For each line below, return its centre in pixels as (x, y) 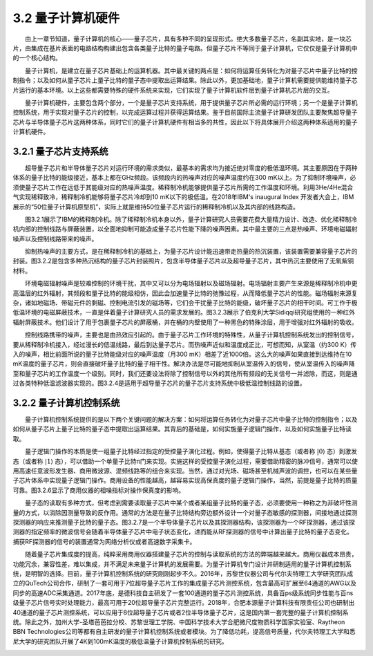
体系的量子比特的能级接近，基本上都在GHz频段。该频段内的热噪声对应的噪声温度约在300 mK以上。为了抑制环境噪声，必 (184, 178)
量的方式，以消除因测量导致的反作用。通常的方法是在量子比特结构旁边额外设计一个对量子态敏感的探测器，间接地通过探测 (185, 512)
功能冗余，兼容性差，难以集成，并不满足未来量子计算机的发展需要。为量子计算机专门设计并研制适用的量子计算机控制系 (182, 564)
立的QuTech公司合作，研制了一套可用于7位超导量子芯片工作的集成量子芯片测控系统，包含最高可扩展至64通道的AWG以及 (185, 583)
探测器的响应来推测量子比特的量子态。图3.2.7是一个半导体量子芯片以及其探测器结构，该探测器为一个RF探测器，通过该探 (184, 522)
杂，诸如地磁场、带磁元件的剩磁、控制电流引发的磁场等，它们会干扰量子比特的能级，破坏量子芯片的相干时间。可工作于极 (185, 303)
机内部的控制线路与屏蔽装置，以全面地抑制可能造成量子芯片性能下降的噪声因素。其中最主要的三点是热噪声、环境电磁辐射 (185, 229)
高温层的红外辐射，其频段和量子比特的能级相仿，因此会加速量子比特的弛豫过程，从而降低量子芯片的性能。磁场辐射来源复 (185, 293)
